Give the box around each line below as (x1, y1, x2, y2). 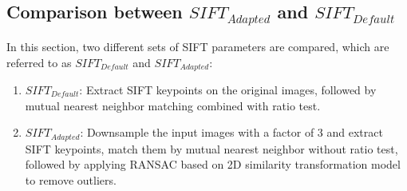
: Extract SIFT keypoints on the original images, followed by (79, 82, 377, 98)
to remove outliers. (25, 171, 117, 188)
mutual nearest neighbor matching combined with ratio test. (25, 97, 321, 113)
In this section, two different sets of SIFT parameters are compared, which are (6, 38, 389, 54)
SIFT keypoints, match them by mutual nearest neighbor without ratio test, (25, 140, 398, 157)
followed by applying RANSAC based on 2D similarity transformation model (25, 156, 401, 173)
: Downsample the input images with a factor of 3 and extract (80, 124, 383, 141)
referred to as (6, 54, 72, 70)
